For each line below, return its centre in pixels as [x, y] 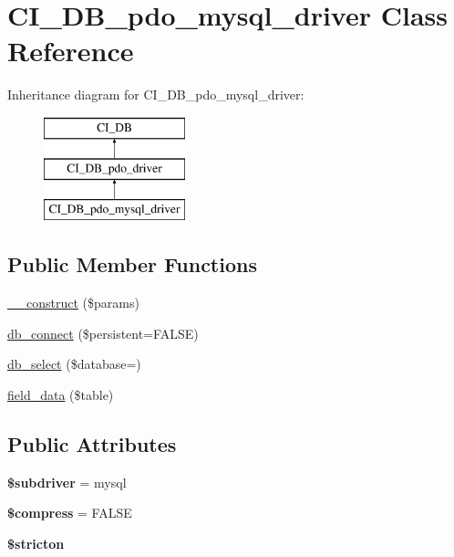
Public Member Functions [132, 264]
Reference [71, 51]
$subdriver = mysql [67, 482]
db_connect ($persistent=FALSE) [103, 333]
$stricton [36, 543]
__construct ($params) [73, 303]
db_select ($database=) [74, 364]
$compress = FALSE [70, 513]
